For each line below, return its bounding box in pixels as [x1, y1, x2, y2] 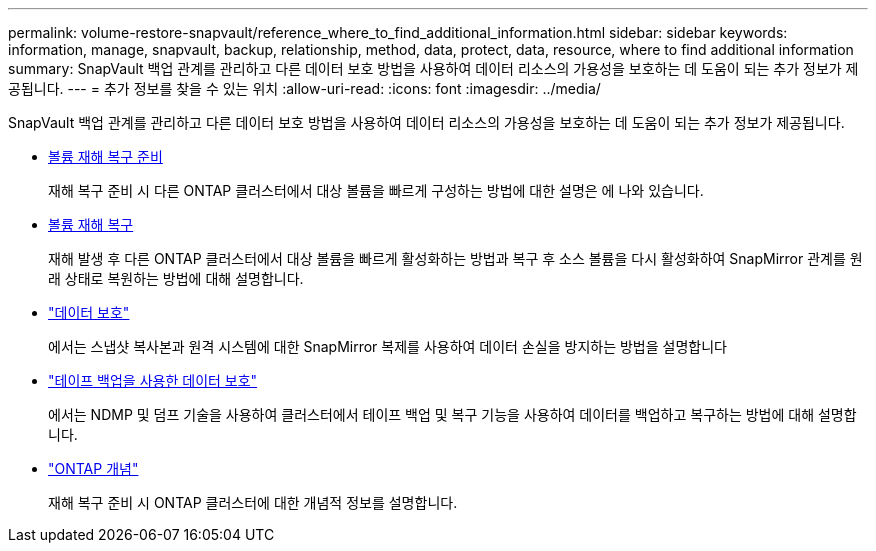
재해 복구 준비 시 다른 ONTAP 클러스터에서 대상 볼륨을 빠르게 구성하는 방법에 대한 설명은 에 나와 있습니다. [48, 182, 704, 199]
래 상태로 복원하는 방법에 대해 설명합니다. [48, 270, 304, 287]
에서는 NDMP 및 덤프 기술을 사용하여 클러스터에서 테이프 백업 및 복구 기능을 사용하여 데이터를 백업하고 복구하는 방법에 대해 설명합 [48, 406, 857, 423]
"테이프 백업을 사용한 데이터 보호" [48, 372, 258, 389]
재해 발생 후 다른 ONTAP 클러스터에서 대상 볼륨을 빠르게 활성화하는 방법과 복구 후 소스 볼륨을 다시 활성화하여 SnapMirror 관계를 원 [48, 250, 863, 267]
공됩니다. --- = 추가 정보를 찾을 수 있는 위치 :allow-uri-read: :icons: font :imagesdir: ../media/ [8, 80, 601, 97]
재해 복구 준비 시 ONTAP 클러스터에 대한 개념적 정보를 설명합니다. [48, 494, 458, 511]
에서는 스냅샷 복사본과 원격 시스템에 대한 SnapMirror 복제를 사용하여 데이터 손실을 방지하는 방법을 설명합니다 [48, 338, 727, 355]
